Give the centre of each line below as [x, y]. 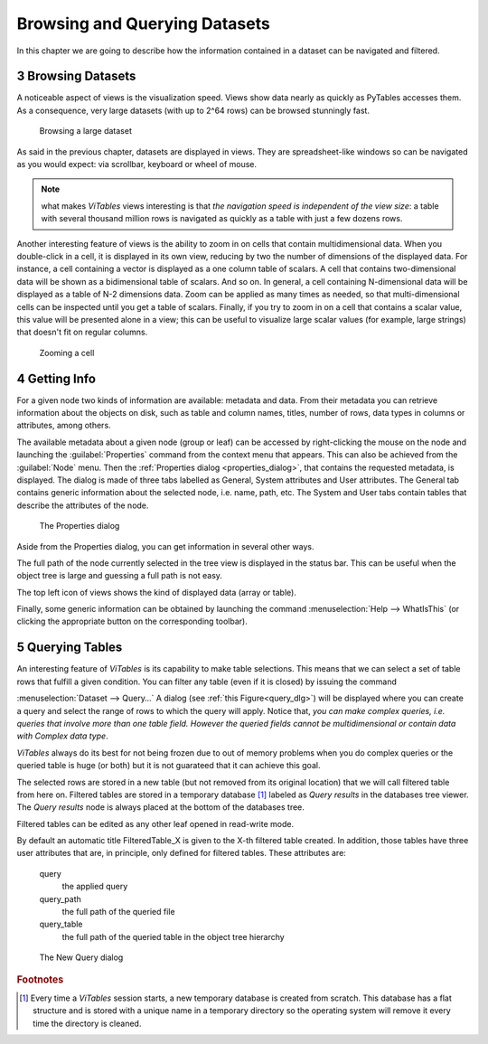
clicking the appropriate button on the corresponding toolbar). [132, 621]
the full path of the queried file [118, 912]
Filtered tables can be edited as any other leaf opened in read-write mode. [155, 823]
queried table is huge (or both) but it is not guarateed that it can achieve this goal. [169, 766]
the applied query [95, 887]
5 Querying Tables [70, 648]
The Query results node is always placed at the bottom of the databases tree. [160, 807]
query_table [61, 924]
